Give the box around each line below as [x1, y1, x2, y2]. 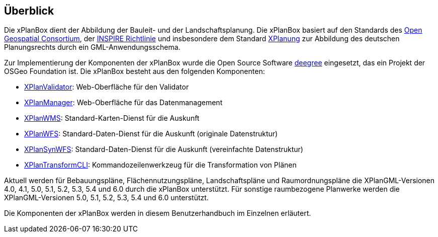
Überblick [4, 5, 54, 17]
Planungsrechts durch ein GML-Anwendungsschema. [4, 43, 181, 52]
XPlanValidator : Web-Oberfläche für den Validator [24, 83, 189, 92]
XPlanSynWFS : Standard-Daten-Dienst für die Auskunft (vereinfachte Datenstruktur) [24, 145, 303, 154]
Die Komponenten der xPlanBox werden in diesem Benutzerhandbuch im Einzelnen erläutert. [4, 209, 311, 218]
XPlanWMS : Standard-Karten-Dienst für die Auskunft [24, 114, 200, 123]
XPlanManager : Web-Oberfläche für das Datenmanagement [24, 98, 223, 107]
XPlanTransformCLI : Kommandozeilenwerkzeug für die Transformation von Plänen [24, 161, 297, 170]
